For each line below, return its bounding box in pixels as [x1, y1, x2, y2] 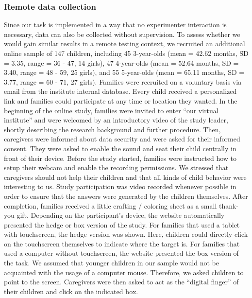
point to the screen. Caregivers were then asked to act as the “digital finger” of [4, 277, 239, 287]
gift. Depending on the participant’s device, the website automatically [17, 210, 225, 220]
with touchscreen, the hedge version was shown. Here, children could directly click [4, 229, 248, 239]
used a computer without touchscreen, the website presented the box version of [4, 248, 239, 258]
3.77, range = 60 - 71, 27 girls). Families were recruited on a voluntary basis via [4, 76, 242, 87]
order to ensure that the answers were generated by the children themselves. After [4, 191, 248, 201]
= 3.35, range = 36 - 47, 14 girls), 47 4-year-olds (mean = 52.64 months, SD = [4, 57, 239, 68]
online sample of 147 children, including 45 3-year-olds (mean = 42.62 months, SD [4, 48, 249, 58]
